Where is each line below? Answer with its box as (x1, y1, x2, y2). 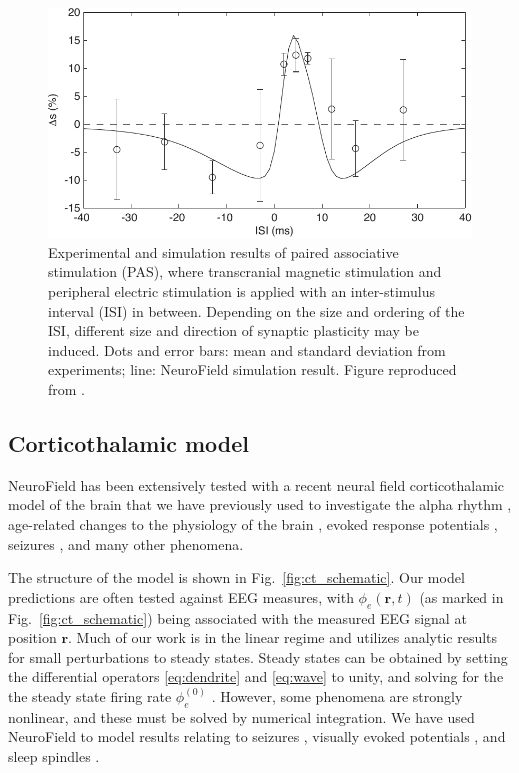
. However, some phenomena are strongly (211, 685, 463, 706)
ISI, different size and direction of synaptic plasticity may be (48, 320, 419, 341)
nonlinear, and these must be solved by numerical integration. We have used (8, 706, 475, 727)
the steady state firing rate (8, 685, 172, 706)
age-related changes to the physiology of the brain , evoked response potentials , (8, 513, 498, 534)
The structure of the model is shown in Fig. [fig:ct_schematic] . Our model (8, 567, 465, 588)
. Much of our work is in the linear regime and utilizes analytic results (68, 627, 498, 648)
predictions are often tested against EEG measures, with (8, 586, 354, 607)
